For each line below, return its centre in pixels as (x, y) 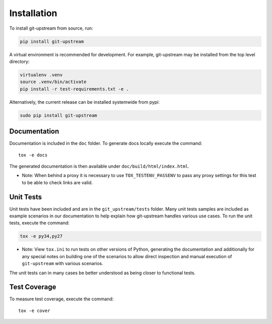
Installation (33, 13)
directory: (19, 61)
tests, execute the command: (40, 223)
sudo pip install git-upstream (59, 115)
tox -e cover (34, 310)
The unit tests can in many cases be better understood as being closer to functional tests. (103, 273)
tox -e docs (33, 155)
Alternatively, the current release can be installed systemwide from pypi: (84, 102)
